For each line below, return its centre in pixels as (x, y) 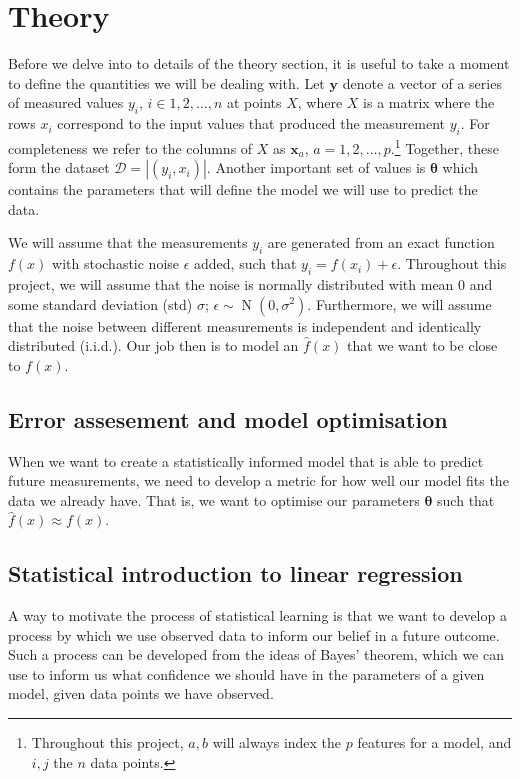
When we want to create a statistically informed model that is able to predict (246, 460)
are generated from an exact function (381, 242)
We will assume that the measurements (128, 242)
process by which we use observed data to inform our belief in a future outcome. (254, 634)
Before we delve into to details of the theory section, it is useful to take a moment (259, 63)
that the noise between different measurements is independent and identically (245, 325)
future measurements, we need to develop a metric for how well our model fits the (258, 480)
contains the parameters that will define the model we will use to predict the (243, 189)
